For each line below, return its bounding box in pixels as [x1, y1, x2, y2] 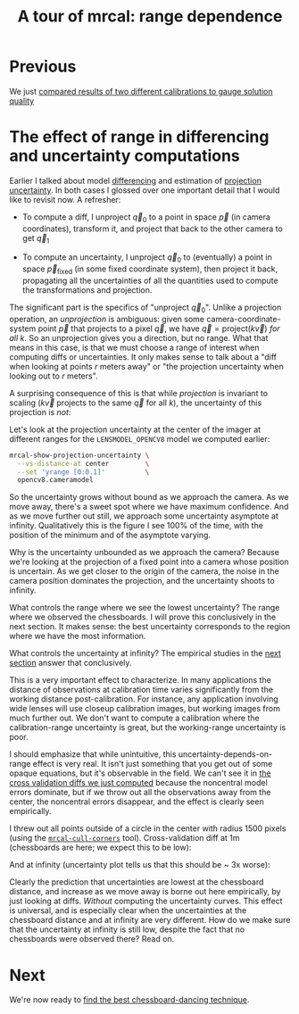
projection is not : [9, 406, 71, 417]
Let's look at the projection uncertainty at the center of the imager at [9, 424, 262, 435]
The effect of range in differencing [9, 127, 270, 147]
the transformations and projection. [21, 285, 153, 295]
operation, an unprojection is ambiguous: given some [9, 313, 205, 324]
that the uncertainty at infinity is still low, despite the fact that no [9, 924, 245, 935]
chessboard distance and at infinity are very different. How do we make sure [9, 915, 291, 926]
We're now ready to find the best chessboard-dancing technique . [9, 994, 250, 1005]
